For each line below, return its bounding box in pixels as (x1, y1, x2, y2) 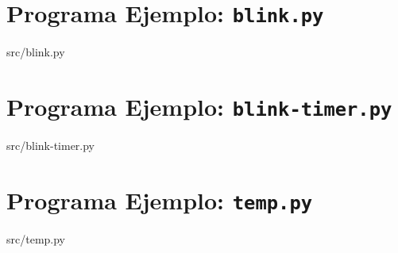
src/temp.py (6, 230, 66, 247)
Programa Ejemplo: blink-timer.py (6, 90, 392, 123)
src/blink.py (6, 44, 65, 60)
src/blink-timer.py (6, 137, 95, 154)
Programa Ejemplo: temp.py (6, 183, 313, 216)
